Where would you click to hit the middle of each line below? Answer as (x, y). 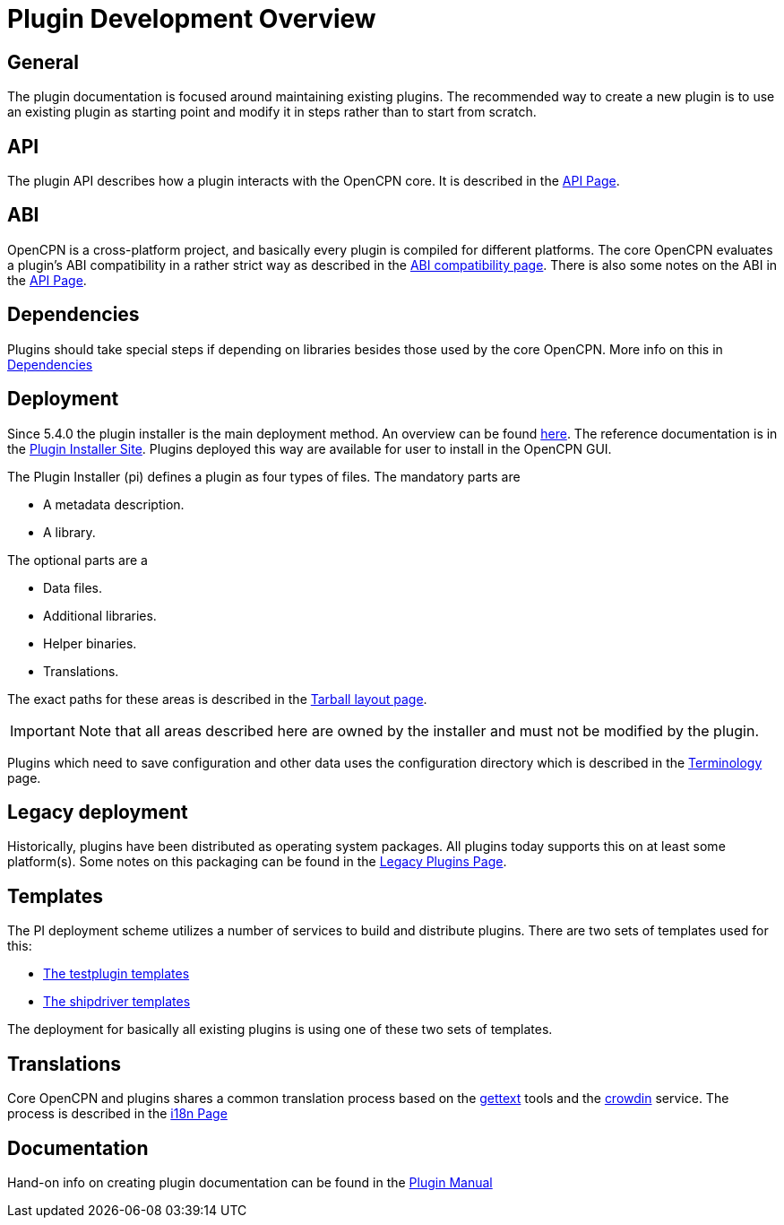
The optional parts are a (78, 560)
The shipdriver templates (117, 1002)
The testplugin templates (116, 974)
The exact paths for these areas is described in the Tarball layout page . (217, 699)
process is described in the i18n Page (117, 1114)
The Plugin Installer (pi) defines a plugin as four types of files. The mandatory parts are (264, 476)
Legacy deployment (98, 812)
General (43, 62)
